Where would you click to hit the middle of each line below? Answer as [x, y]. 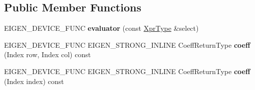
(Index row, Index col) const [48, 54]
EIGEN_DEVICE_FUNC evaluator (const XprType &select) [101, 28]
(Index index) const [34, 81]
